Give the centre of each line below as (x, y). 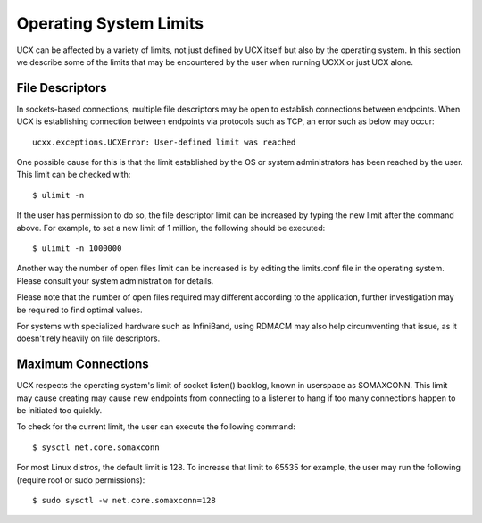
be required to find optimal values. (79, 310)
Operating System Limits (110, 23)
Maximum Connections (83, 365)
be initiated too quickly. (59, 410)
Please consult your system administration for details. (115, 280)
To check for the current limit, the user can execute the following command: (156, 427)
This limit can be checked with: (74, 175)
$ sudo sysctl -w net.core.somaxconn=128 (124, 500)
